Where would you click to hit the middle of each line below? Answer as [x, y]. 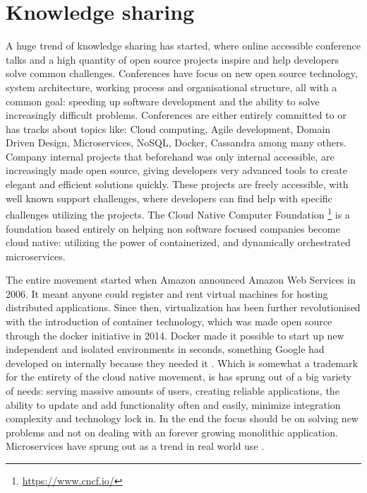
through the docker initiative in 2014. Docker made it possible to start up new [175, 335]
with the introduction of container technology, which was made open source [169, 321]
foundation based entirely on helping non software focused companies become [173, 228]
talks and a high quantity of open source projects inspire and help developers [172, 59]
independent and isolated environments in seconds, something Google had [165, 349]
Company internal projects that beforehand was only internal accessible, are [170, 156]
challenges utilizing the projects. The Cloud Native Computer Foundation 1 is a [178, 213]
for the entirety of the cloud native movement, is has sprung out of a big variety [179, 377]
